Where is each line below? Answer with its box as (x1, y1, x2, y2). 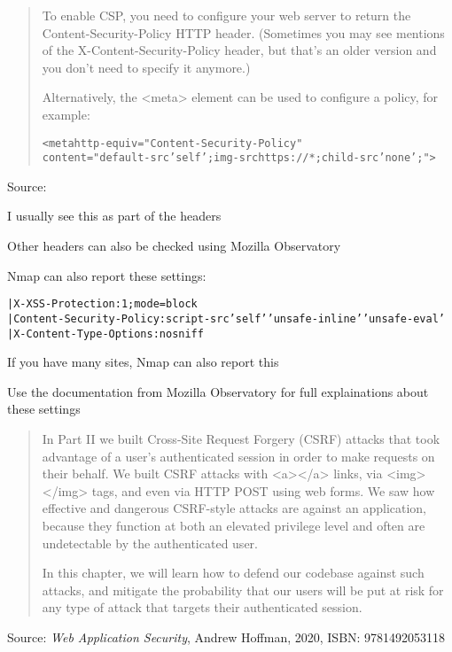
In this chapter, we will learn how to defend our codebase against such (42, 563, 425, 582)
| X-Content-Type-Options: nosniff (7, 327, 204, 340)
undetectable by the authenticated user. (42, 533, 258, 552)
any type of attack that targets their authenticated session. (42, 598, 362, 617)
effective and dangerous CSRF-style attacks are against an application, (42, 499, 426, 517)
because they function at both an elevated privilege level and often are (42, 516, 425, 534)
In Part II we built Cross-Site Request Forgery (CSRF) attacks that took (42, 430, 440, 447)
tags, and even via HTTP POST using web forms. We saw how (91, 481, 435, 500)
